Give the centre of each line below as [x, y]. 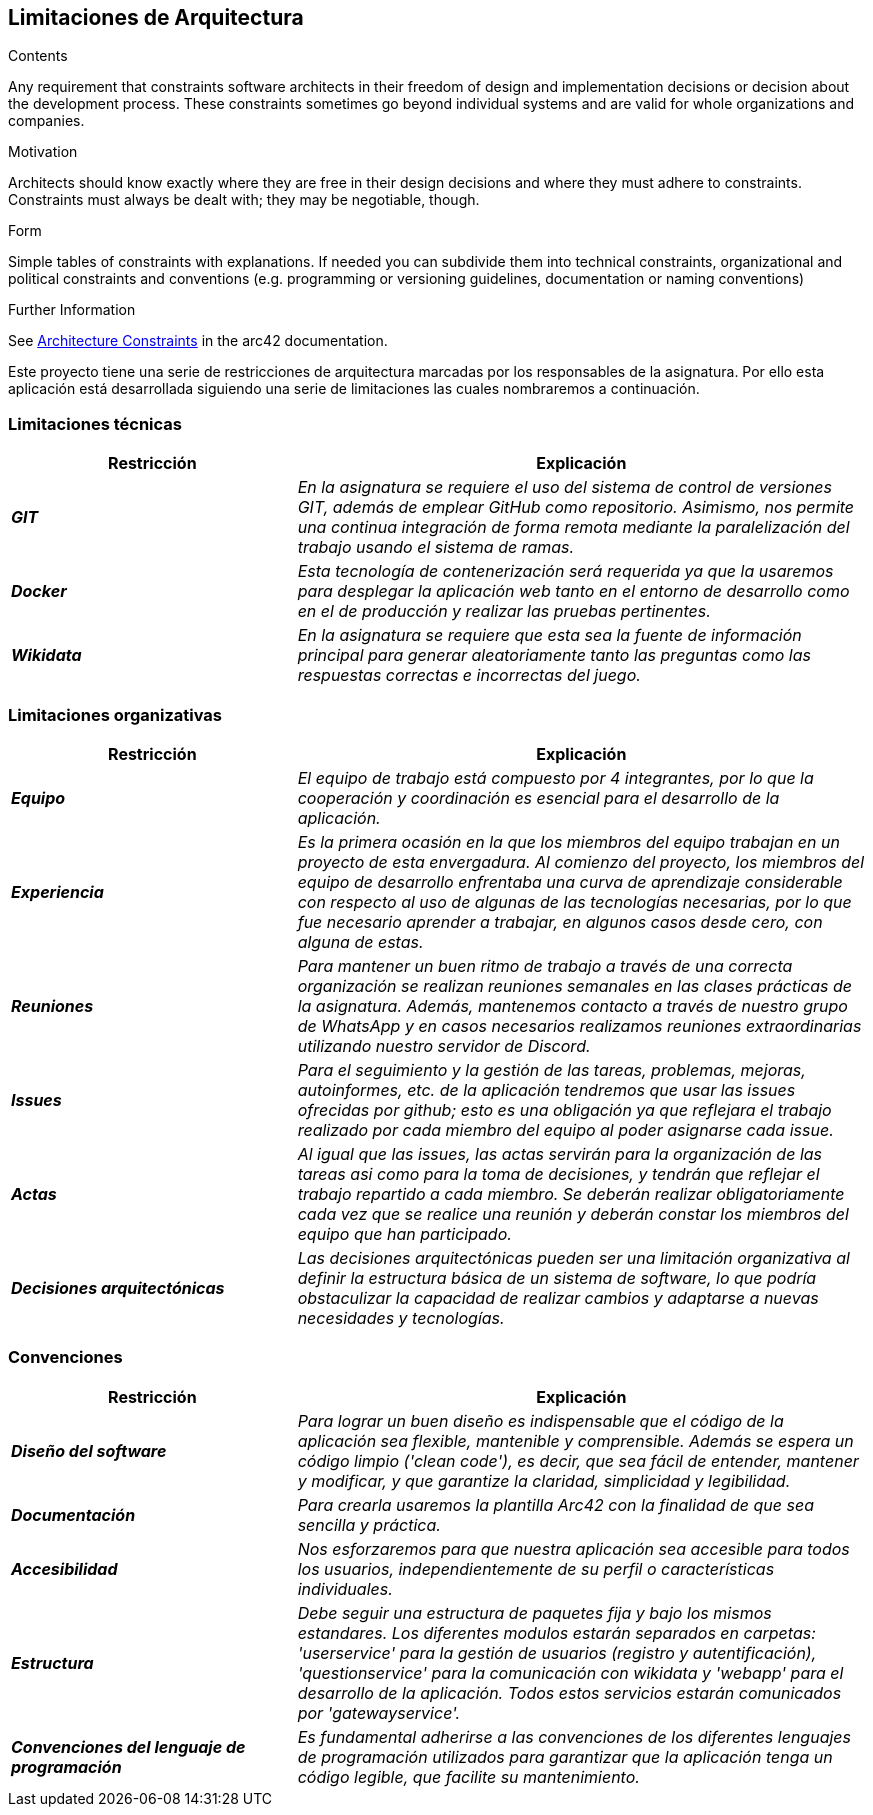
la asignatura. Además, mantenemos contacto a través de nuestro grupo [572, 1005]
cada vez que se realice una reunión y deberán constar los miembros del [573, 1213]
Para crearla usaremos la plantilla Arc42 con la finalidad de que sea [555, 1504]
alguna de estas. [360, 941]
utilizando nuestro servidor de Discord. [444, 1045]
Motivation [43, 152]
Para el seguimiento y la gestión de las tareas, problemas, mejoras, [551, 1069]
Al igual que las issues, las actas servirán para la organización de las [560, 1153]
